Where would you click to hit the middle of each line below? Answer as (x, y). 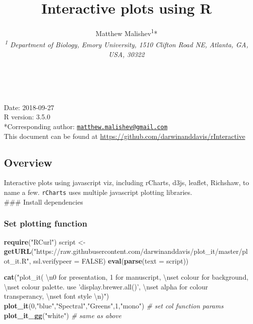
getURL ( (19, 251)
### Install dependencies (44, 201)
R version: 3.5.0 (27, 117)
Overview (28, 162)
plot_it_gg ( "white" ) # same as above (63, 315)
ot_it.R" (17, 260)
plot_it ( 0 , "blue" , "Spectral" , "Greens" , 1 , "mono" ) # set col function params (114, 306)
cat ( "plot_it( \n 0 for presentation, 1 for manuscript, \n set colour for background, (126, 277)
